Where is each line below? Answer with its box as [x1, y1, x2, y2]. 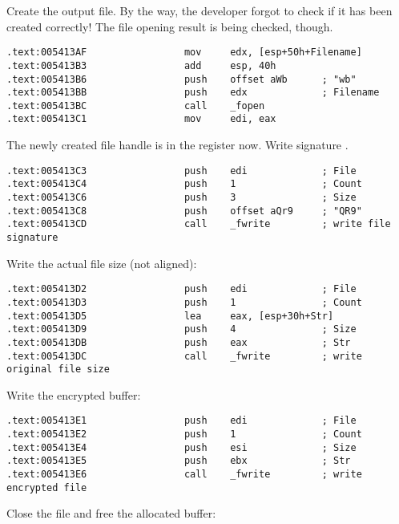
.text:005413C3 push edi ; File [6, 165, 357, 177]
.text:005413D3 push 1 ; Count [6, 296, 362, 308]
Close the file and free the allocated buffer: [6, 505, 216, 522]
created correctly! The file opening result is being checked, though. [6, 18, 333, 35]
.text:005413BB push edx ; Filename [6, 87, 380, 99]
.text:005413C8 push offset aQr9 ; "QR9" [6, 205, 362, 217]
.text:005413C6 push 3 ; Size [6, 192, 357, 204]
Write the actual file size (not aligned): [6, 254, 197, 271]
